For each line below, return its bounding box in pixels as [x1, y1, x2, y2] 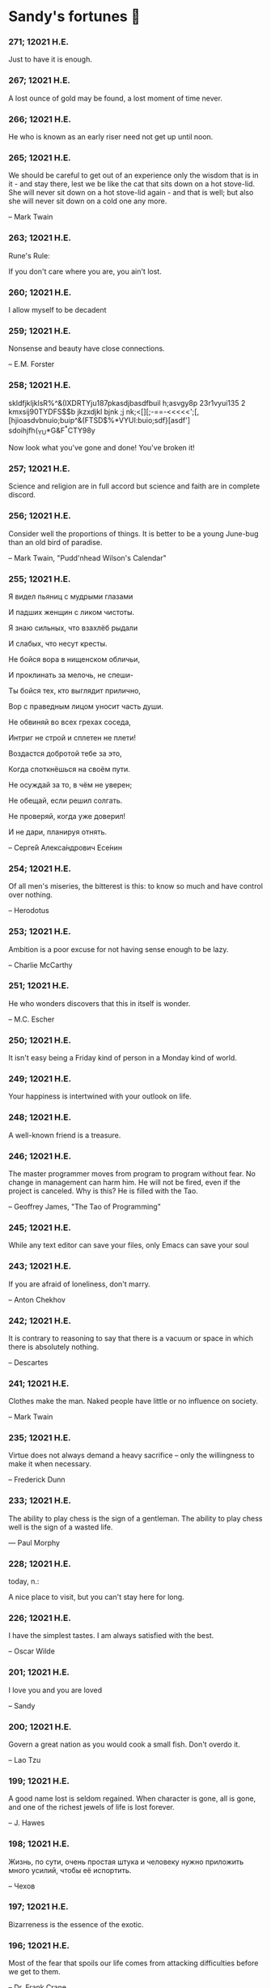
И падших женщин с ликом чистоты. [8, 607, 135, 616]
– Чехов [8, 1881, 36, 1891]
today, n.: [8, 1576, 40, 1586]
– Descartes [8, 1357, 49, 1367]
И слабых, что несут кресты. [8, 638, 108, 648]
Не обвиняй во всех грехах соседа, [8, 717, 132, 727]
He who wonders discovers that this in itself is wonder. [8, 998, 191, 1008]
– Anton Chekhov [8, 1295, 66, 1304]
